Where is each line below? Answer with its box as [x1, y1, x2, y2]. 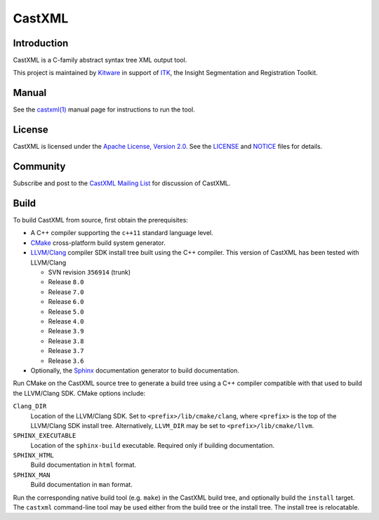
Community [13, 161, 66, 173]
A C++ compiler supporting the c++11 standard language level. [30, 229, 213, 237]
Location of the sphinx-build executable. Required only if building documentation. [30, 441, 275, 449]
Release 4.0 [48, 316, 84, 326]
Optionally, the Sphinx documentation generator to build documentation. [30, 366, 240, 375]
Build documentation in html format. [30, 460, 137, 469]
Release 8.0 [48, 278, 84, 286]
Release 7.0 [48, 288, 84, 296]
